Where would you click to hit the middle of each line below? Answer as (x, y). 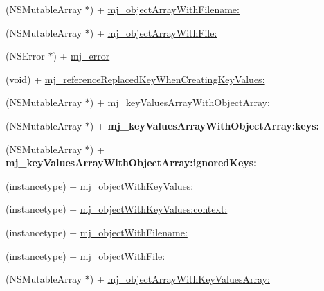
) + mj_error (81, 56)
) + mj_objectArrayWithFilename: (164, 9)
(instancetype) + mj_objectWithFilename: (97, 232)
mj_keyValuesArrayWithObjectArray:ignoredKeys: (131, 162)
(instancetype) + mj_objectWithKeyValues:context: (117, 209)
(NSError (25, 56)
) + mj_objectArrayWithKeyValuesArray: (180, 279)
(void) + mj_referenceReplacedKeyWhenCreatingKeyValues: (135, 79)
